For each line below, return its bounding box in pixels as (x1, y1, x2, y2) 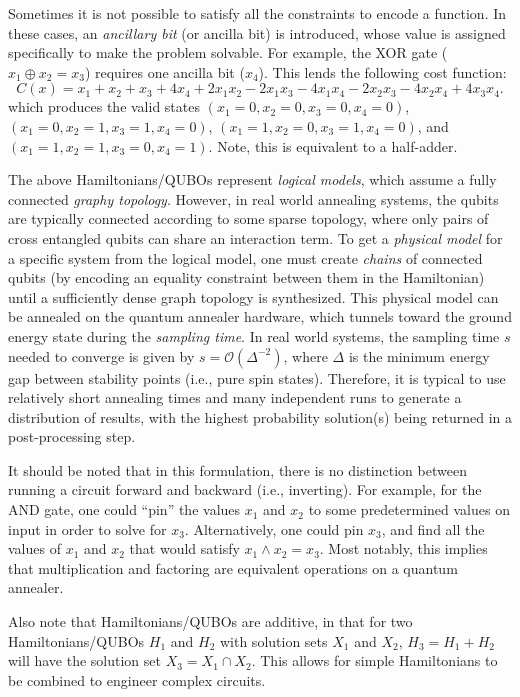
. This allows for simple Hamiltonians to (251, 650, 498, 671)
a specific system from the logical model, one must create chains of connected (8, 247, 483, 268)
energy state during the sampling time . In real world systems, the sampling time (8, 325, 500, 346)
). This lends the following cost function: (258, 61, 507, 82)
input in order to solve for (8, 518, 167, 539)
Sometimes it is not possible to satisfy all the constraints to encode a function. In (8, 3, 507, 23)
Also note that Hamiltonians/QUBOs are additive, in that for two (8, 611, 413, 632)
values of (8, 538, 61, 559)
